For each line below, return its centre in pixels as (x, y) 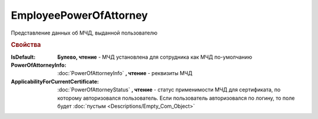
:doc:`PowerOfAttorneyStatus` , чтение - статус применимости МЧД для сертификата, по (169, 90)
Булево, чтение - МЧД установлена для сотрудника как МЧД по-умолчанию (155, 57)
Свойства (26, 45)
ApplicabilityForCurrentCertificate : (55, 81)
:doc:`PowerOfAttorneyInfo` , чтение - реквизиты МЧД (125, 73)
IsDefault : (23, 57)
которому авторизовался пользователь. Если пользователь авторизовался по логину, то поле (176, 98)
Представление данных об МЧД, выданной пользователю (84, 33)
